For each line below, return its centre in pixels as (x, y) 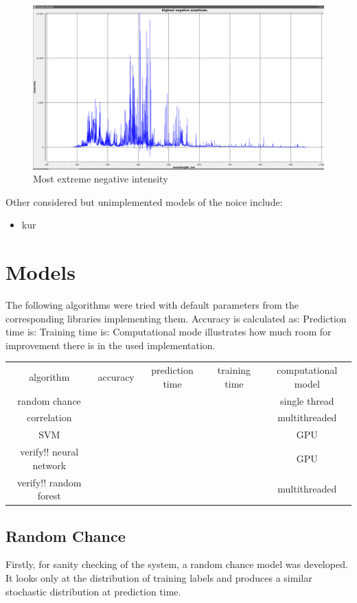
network (49, 465)
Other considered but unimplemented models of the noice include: (144, 201)
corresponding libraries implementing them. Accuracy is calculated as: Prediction (176, 318)
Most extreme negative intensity (101, 179)
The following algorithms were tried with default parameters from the (152, 305)
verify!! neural (49, 452)
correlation (49, 417)
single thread (307, 400)
